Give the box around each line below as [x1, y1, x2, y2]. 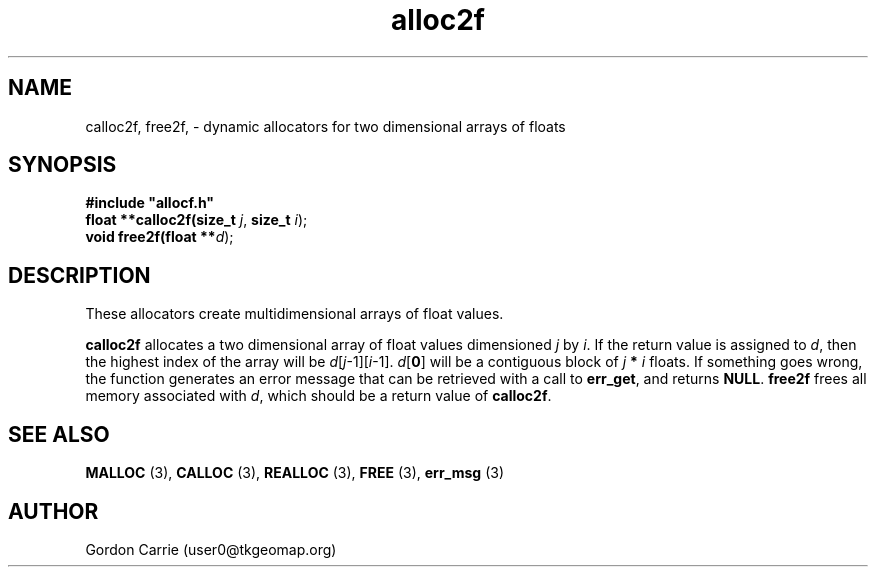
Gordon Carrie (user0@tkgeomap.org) [85, 540, 337, 558]
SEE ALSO [8, 421, 110, 447]
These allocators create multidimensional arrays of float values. [85, 305, 504, 323]
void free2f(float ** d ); [85, 228, 234, 246]
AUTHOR [8, 498, 99, 524]
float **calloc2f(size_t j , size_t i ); [85, 211, 308, 229]
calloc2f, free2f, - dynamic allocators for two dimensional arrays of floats [85, 117, 566, 135]
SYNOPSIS [8, 152, 117, 178]
